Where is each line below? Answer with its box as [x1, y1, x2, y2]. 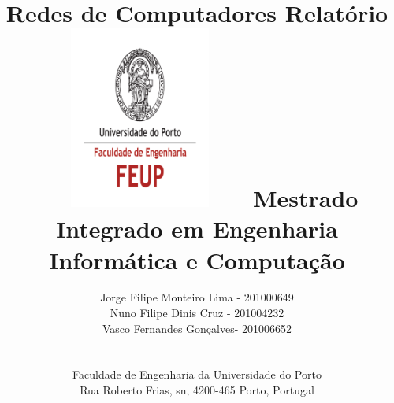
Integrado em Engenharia [56, 213, 338, 245]
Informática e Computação [49, 243, 345, 275]
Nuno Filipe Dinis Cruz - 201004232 [110, 305, 284, 321]
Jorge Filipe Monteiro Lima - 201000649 [100, 289, 294, 305]
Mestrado [252, 182, 359, 214]
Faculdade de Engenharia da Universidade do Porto [72, 366, 322, 383]
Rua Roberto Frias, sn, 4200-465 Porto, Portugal [80, 382, 314, 398]
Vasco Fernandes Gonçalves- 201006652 [102, 320, 292, 336]
